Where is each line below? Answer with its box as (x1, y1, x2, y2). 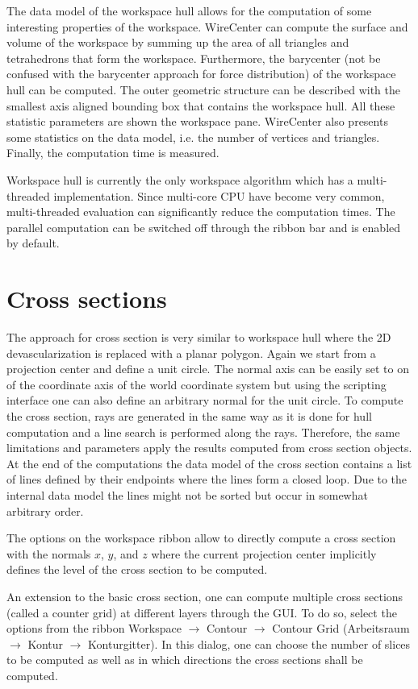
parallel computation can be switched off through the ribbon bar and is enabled (6, 218, 401, 235)
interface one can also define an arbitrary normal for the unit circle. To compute (6, 392, 403, 409)
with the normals (6, 545, 91, 562)
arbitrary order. (6, 502, 84, 519)
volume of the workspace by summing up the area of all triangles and (6, 34, 349, 51)
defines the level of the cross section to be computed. (6, 561, 268, 578)
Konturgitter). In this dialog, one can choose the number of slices (88, 635, 411, 652)
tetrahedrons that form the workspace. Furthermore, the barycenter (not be (6, 49, 381, 66)
